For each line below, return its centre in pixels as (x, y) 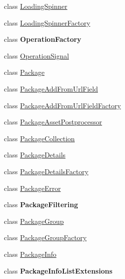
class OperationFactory (43, 39)
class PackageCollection (39, 138)
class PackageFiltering (41, 204)
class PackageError (32, 188)
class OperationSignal (37, 55)
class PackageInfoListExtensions (58, 270)
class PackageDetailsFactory (46, 171)
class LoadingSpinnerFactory (47, 22)
